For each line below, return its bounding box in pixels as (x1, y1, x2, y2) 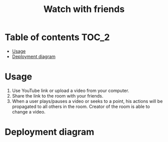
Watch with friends (43, 3, 125, 15)
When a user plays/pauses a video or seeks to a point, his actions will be (12, 98, 163, 104)
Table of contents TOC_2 (5, 31, 110, 43)
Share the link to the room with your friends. (12, 92, 104, 98)
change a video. (12, 108, 46, 114)
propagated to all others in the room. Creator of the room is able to (12, 103, 150, 109)
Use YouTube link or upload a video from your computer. (12, 87, 129, 93)
